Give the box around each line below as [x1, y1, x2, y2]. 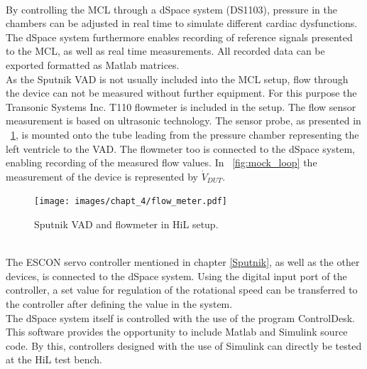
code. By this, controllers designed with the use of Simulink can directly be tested [6, 338, 362, 353]
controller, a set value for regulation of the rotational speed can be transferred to [6, 282, 358, 297]
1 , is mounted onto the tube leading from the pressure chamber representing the [11, 127, 359, 141]
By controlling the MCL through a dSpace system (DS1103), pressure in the [6, 1, 337, 16]
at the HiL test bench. [6, 352, 102, 367]
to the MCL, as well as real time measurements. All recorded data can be [6, 43, 325, 58]
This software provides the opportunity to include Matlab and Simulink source [6, 324, 348, 339]
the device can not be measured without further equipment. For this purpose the [6, 85, 357, 100]
